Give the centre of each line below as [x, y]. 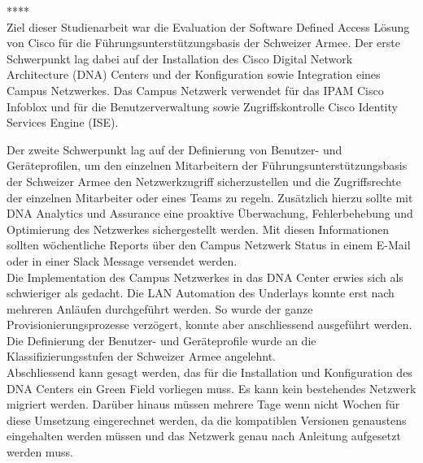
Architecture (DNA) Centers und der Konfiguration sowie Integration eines [194, 74]
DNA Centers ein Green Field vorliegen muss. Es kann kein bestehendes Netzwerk [211, 388]
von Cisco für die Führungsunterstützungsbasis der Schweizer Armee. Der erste [203, 43]
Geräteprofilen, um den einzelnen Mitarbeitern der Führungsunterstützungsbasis [207, 165]
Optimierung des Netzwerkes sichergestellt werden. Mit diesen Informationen [198, 229]
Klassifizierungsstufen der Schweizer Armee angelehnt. [142, 356]
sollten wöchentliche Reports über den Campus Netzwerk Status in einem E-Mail [209, 245]
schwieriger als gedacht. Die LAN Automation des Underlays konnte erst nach [201, 293]
